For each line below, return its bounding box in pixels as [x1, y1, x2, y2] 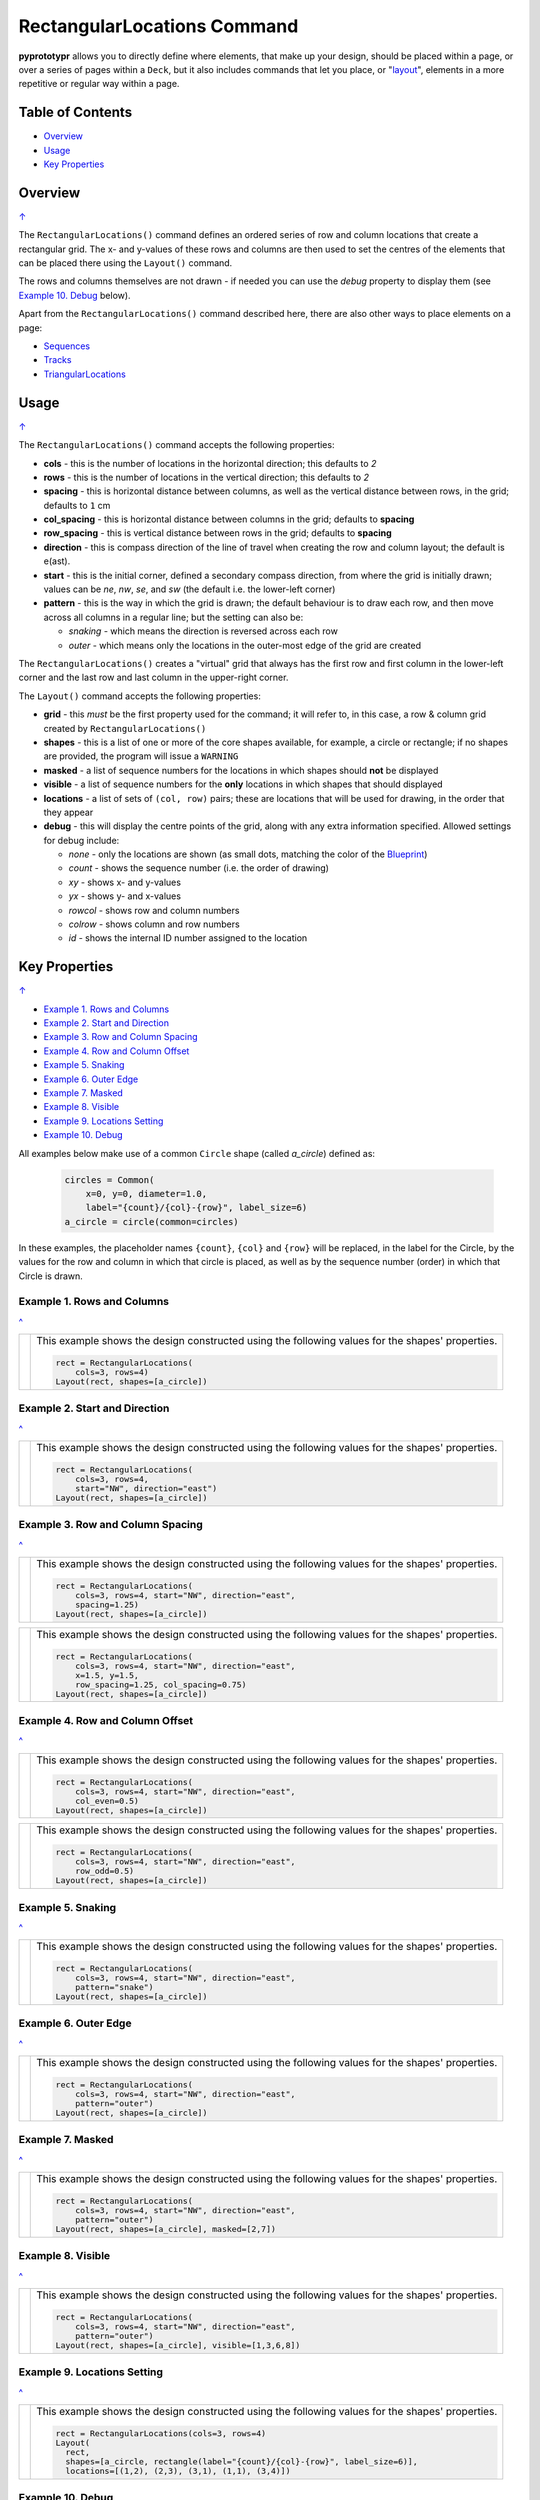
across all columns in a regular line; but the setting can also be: [43, 611, 304, 623]
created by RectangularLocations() [43, 722, 207, 734]
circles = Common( [64, 1174, 155, 1185]
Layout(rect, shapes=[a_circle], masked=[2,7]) [55, 2224, 277, 2235]
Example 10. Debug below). [18, 289, 131, 301]
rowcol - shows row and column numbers [68, 904, 240, 916]
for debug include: [43, 834, 120, 846]
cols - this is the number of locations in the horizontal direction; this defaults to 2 [43, 457, 377, 469]
